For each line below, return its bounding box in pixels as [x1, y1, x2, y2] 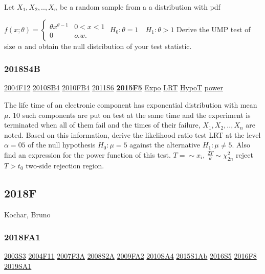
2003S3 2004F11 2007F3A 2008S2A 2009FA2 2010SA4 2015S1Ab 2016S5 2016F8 [4, 251, 257, 261]
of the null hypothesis [28, 139, 96, 150]
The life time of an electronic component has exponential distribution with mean [4, 99, 257, 110]
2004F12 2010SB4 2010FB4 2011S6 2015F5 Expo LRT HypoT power [4, 82, 223, 93]
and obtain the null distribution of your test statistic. [25, 40, 192, 51]
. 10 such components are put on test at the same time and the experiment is [8, 109, 251, 120]
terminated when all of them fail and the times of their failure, [4, 119, 201, 130]
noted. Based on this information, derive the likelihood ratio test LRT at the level [4, 129, 261, 140]
